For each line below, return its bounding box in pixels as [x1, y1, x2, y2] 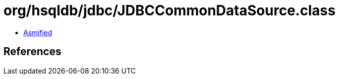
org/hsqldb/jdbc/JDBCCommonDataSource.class [3, 2, 336, 19]
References [3, 45, 61, 58]
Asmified [23, 28, 53, 37]
